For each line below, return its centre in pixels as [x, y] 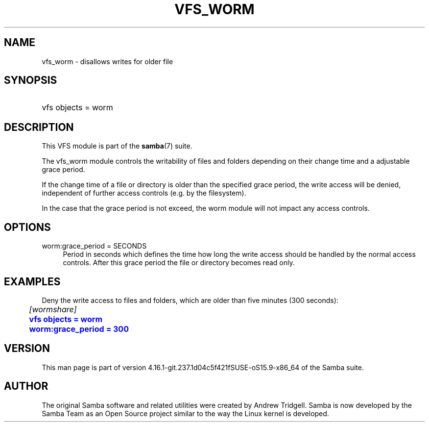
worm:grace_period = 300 [79, 329]
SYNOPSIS [31, 80]
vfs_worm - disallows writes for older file [107, 61]
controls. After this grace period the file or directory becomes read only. [179, 263]
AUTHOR [26, 386]
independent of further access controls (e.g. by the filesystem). [144, 193]
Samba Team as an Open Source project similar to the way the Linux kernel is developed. [185, 413]
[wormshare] [53, 309]
